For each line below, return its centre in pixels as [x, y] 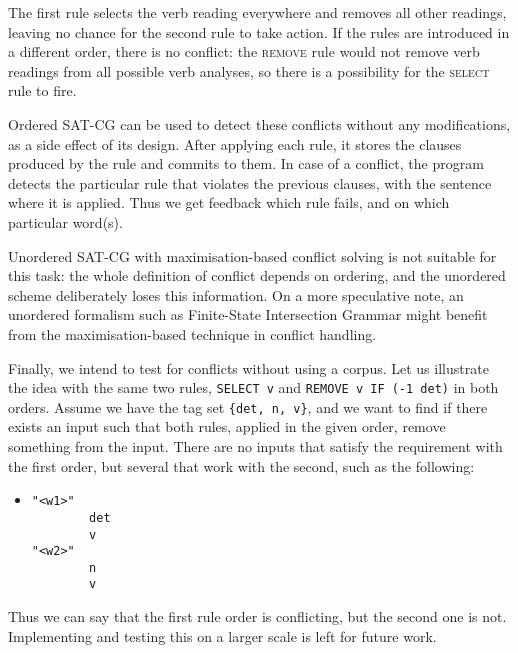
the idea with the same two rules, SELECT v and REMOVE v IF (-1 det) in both [253, 387]
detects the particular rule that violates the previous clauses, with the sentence [250, 182]
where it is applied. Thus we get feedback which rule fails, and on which [229, 202]
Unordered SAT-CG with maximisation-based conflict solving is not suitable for [252, 255]
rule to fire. [42, 90]
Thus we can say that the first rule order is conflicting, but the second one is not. [257, 616]
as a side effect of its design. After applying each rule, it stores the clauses [235, 143]
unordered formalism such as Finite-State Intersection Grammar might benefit [248, 314]
